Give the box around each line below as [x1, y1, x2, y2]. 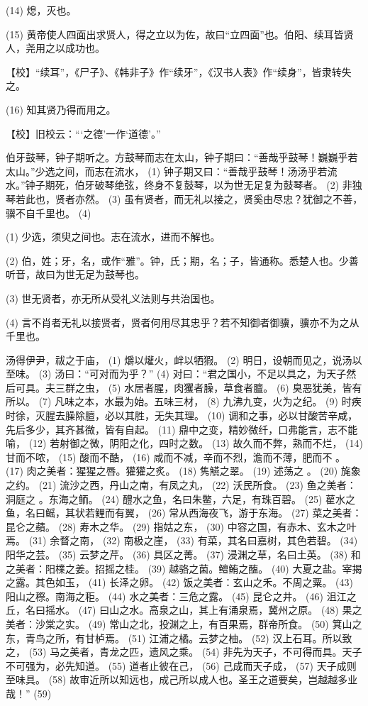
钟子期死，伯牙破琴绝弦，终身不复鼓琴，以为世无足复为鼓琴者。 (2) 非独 [25, 177, 362, 192]
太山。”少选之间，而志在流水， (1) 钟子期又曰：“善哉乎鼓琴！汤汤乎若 [6, 163, 328, 178]
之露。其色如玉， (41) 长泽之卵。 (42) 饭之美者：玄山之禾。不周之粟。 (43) [6, 575, 353, 590]
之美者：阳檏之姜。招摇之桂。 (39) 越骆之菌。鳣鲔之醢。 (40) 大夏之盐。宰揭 [6, 561, 362, 575]
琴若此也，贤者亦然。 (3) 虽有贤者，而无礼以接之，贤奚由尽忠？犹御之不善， [6, 191, 363, 206]
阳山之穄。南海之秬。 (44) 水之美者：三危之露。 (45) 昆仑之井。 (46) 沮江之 [6, 588, 357, 603]
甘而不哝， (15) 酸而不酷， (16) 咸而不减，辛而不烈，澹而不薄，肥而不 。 [6, 449, 346, 464]
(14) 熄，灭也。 [6, 3, 77, 17]
